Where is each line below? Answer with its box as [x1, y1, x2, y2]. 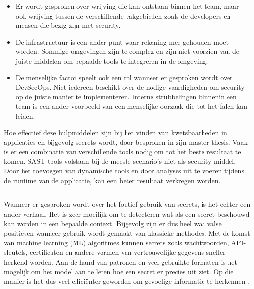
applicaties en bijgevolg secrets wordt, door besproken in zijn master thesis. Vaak [4, 137, 248, 147]
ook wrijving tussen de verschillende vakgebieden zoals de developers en [15, 10, 231, 21]
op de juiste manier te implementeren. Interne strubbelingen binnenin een [15, 91, 237, 101]
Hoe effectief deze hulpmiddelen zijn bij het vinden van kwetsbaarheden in [4, 127, 227, 137]
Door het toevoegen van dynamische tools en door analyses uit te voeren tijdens [4, 165, 244, 175]
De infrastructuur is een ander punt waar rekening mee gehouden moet [15, 36, 229, 47]
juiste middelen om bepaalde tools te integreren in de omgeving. [15, 55, 208, 66]
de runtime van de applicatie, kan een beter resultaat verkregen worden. [4, 175, 221, 185]
